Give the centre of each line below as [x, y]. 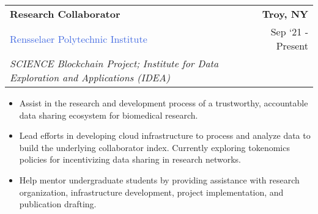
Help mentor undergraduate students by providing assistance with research [159, 179]
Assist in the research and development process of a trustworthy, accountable [164, 103]
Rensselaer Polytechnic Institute [79, 39]
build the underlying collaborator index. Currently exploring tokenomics [154, 147]
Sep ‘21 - [289, 31]
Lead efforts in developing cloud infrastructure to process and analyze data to [165, 135]
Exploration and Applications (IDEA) [90, 77]
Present [292, 46]
